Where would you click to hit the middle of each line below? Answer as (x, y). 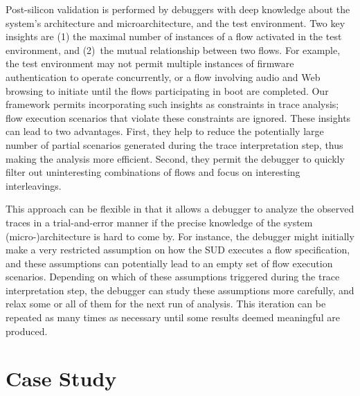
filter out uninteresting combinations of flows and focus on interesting (153, 172)
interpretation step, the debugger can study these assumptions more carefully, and (180, 290)
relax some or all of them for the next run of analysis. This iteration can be (166, 304)
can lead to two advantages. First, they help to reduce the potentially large (165, 131)
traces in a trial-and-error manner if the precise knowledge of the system (159, 222)
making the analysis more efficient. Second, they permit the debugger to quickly (175, 158)
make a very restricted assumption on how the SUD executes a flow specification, (178, 250)
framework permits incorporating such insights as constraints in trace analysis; (172, 104)
